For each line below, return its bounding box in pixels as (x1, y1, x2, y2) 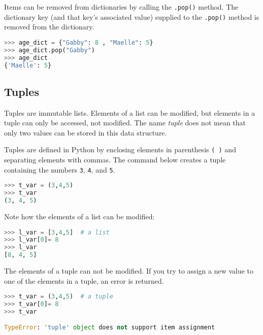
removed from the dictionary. (4, 21, 94, 32)
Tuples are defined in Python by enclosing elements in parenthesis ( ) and (4, 144, 236, 155)
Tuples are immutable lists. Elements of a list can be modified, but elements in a (4, 107, 255, 118)
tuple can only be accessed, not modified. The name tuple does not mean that (4, 117, 246, 128)
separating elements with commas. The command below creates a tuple (4, 154, 226, 165)
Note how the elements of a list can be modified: (4, 211, 155, 221)
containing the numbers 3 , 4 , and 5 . (4, 164, 115, 175)
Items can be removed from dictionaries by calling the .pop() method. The (4, 2, 239, 12)
